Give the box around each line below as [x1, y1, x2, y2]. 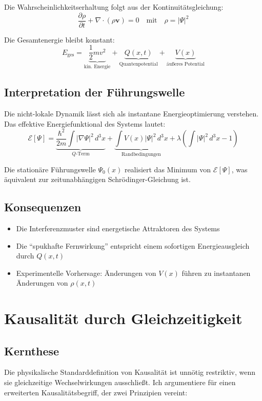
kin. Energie [84, 64, 111, 70]
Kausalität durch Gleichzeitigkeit [4, 308, 243, 329]
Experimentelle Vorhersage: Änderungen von [16, 267, 156, 278]
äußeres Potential [166, 61, 205, 67]
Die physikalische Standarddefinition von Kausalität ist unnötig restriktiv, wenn [4, 367, 255, 377]
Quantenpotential [119, 61, 158, 67]
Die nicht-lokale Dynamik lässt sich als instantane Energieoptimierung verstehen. [4, 108, 259, 118]
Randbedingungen [121, 152, 161, 157]
